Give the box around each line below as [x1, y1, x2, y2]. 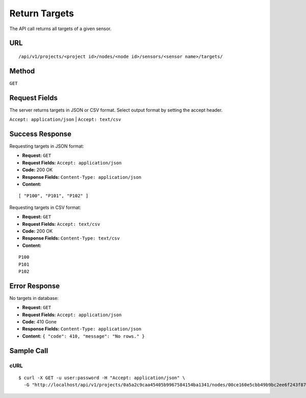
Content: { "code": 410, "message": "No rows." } [22, 333, 145, 339]
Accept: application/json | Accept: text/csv [9, 116, 121, 123]
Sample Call [9, 346, 48, 355]
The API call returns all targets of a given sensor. [9, 26, 112, 32]
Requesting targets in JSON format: [9, 143, 84, 149]
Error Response [9, 282, 60, 290]
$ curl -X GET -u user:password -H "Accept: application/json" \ [18, 374, 186, 381]
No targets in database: [9, 295, 59, 301]
